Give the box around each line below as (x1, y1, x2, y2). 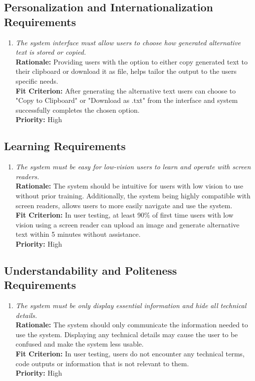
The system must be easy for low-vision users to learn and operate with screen (15, 161, 251, 172)
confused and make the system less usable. (15, 339, 144, 349)
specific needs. (15, 75, 58, 86)
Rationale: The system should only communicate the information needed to (15, 319, 248, 330)
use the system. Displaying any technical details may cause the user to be (15, 329, 238, 339)
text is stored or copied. (15, 47, 86, 57)
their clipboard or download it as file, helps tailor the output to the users (15, 66, 237, 76)
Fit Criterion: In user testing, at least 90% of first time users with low (15, 210, 234, 220)
